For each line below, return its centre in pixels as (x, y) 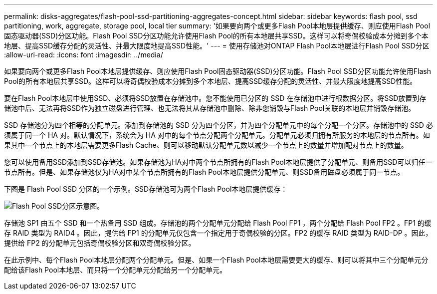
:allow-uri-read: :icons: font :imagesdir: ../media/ (84, 55)
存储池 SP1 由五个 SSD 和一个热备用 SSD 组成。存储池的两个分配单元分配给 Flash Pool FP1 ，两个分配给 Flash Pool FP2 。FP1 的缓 (218, 223)
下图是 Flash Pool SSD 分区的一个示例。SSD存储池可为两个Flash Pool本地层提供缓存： (146, 189)
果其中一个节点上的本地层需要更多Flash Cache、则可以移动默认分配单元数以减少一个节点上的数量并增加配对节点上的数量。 (206, 145)
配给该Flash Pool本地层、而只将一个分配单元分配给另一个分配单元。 (115, 270)
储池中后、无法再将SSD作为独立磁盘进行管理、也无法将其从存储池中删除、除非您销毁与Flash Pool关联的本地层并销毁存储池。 (210, 108)
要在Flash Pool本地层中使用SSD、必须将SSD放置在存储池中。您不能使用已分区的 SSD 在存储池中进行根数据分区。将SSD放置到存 (215, 98)
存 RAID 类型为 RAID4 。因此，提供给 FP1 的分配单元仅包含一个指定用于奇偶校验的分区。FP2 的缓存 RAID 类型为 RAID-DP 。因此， (218, 233)
